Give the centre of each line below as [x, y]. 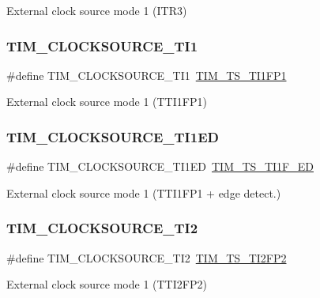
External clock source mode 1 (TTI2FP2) [107, 284]
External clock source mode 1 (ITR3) [97, 10]
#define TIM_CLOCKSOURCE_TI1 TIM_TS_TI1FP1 [147, 75]
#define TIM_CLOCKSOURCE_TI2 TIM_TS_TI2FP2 [147, 257]
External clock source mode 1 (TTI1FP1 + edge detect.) [144, 192]
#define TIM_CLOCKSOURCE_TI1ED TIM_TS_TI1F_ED [160, 166]
